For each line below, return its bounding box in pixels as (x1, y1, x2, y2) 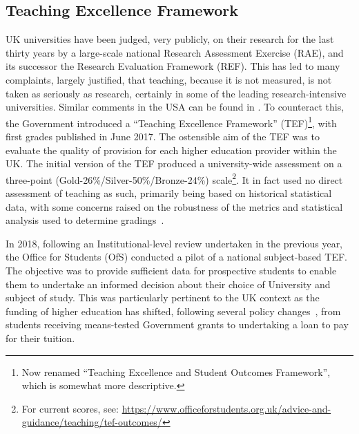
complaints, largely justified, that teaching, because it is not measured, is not (6, 72, 332, 86)
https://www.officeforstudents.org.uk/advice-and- (122, 401, 331, 415)
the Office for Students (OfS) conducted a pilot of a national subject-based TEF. (6, 249, 347, 264)
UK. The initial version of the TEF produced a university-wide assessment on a (6, 156, 342, 171)
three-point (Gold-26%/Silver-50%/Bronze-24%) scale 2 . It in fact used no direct (6, 170, 343, 187)
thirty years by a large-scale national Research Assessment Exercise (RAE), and (6, 45, 344, 59)
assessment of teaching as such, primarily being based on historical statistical (6, 186, 332, 200)
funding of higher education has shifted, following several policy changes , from (6, 303, 341, 318)
